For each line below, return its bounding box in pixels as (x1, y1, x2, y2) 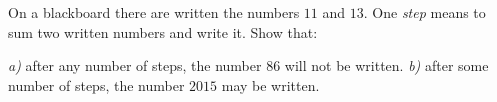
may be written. (221, 74, 320, 95)
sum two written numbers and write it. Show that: (8, 21, 318, 42)
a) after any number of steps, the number (8, 55, 262, 76)
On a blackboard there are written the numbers (8, 2, 300, 22)
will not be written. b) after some (284, 55, 489, 76)
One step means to (372, 2, 486, 22)
